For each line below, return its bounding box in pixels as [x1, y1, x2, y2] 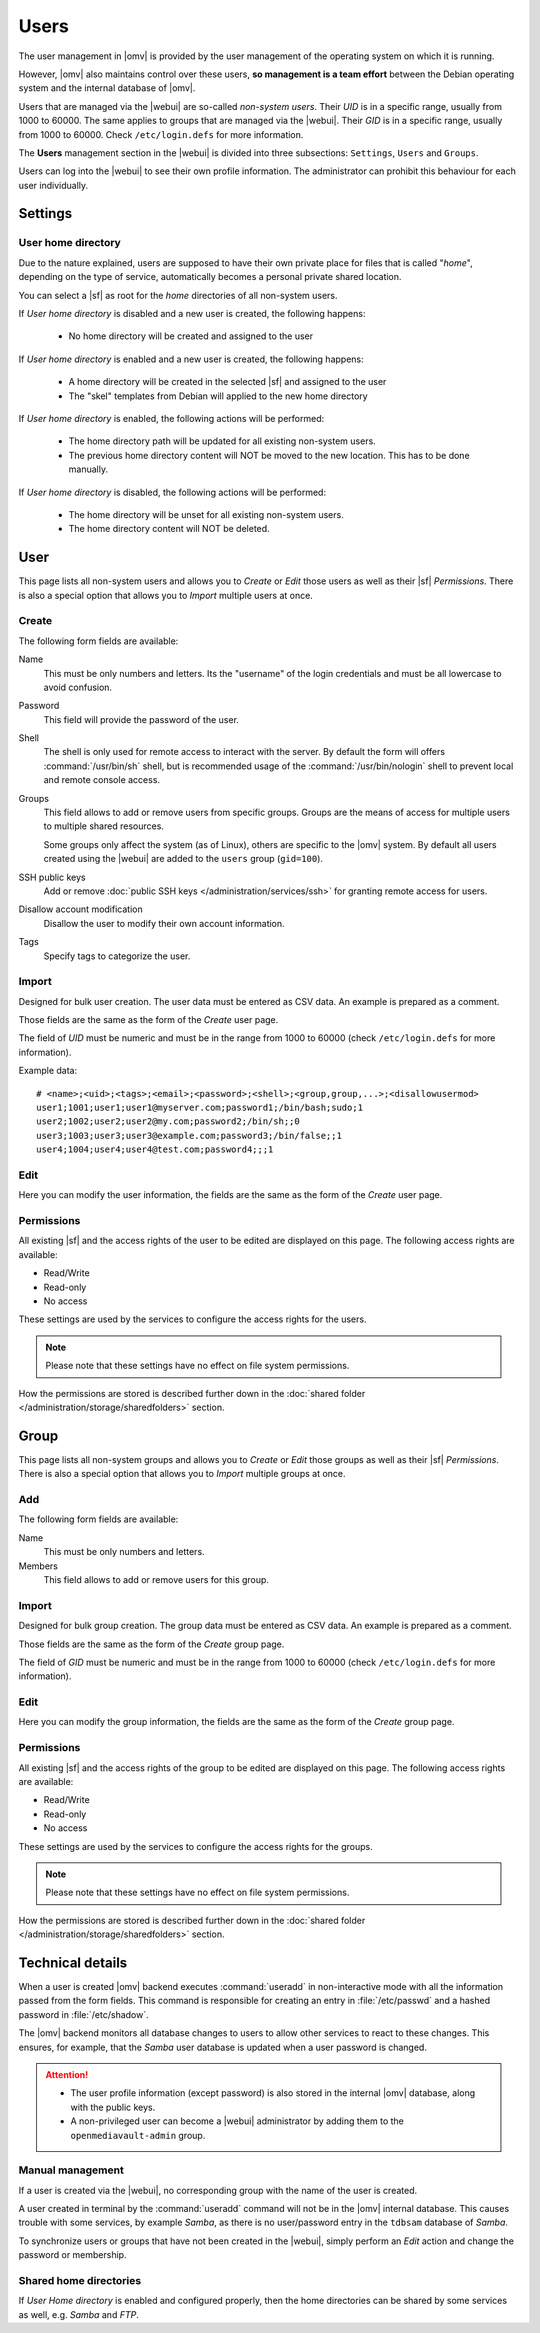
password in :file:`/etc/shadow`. [18, 2008, 149, 2020]
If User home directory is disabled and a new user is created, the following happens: [18, 308, 366, 319]
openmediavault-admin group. [70, 2129, 206, 2141]
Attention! [45, 2068, 89, 2080]
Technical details [18, 1954, 128, 1971]
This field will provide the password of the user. [43, 713, 240, 725]
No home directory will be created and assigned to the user [68, 330, 314, 342]
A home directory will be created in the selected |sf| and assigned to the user [68, 376, 387, 388]
